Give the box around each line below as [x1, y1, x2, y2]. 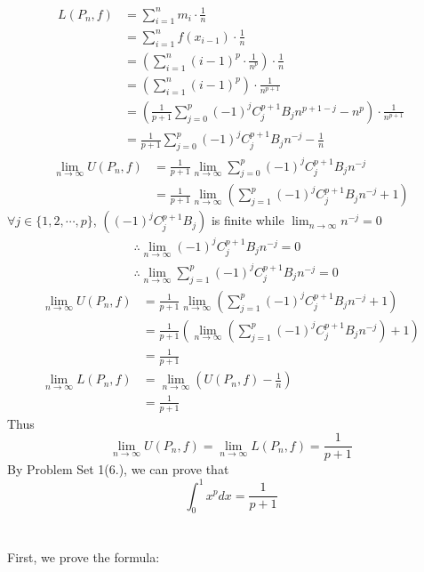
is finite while [211, 211, 284, 230]
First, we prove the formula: [7, 547, 160, 566]
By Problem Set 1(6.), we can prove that [7, 460, 229, 479]
